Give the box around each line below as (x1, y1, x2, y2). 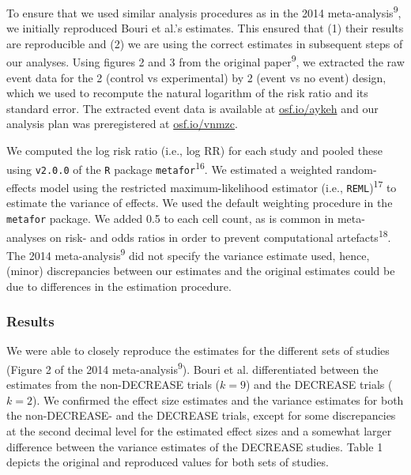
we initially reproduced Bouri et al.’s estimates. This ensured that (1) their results (6, 20, 404, 36)
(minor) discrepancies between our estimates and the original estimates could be (6, 262, 395, 279)
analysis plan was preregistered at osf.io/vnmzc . (6, 115, 238, 132)
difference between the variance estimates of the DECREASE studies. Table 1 (6, 438, 383, 454)
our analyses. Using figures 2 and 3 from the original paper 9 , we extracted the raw (6, 51, 405, 70)
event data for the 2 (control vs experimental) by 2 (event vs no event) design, (6, 69, 386, 85)
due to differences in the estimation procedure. (6, 277, 232, 294)
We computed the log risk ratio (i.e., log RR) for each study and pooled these (6, 142, 383, 159)
